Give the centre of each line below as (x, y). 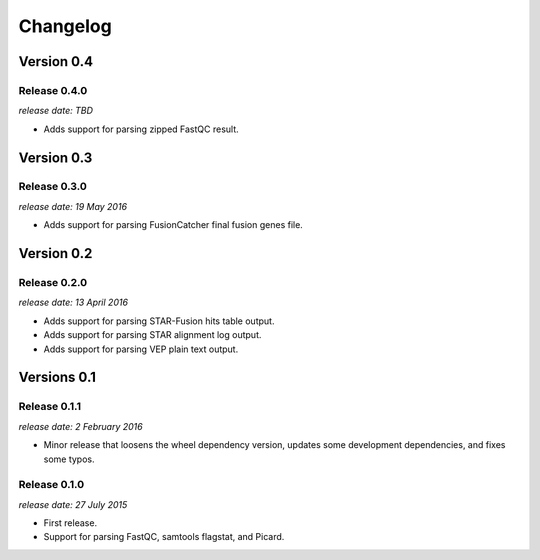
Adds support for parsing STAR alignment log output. (152, 335)
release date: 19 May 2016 (73, 206)
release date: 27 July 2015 (73, 504)
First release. (70, 523)
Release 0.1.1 (50, 407)
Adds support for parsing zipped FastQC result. (141, 129)
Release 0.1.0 (51, 485)
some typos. (69, 459)
